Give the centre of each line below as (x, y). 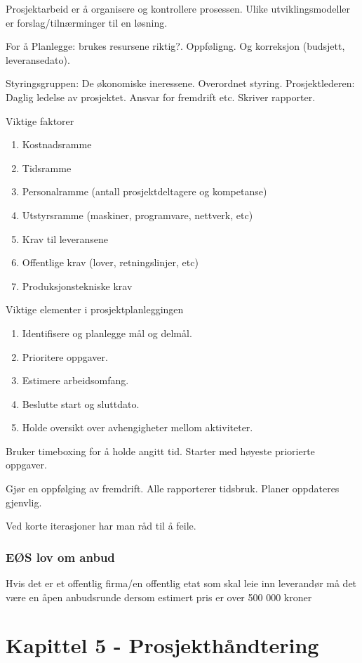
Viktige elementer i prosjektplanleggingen (95, 309)
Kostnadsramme (57, 144)
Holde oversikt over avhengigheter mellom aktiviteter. (138, 427)
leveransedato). (38, 59)
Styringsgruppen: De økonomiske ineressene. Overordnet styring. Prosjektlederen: (180, 83)
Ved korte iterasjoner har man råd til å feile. (101, 526)
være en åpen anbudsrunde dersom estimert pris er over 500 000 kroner (159, 597)
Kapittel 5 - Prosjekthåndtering (162, 645)
